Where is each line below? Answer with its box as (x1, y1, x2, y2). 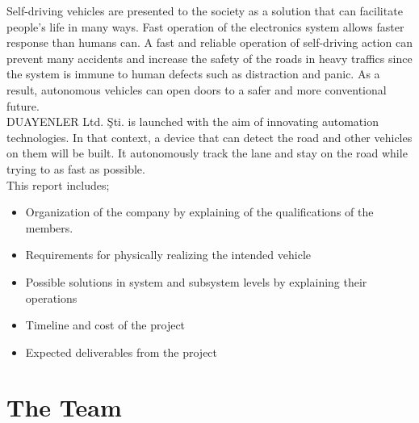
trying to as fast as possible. (6, 160, 145, 177)
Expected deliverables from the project (25, 343, 218, 360)
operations (25, 289, 78, 306)
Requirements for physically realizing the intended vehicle (25, 246, 311, 263)
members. (25, 219, 73, 236)
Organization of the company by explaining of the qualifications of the (25, 203, 374, 220)
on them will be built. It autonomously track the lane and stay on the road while (6, 144, 408, 161)
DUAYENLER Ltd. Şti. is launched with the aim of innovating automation (6, 113, 379, 130)
